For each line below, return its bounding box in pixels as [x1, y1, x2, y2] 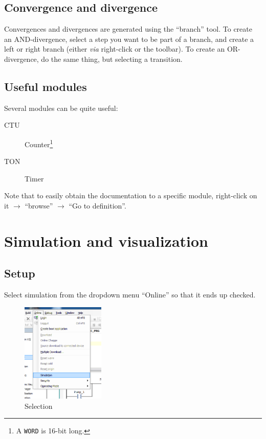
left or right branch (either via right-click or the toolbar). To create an [4, 43, 225, 54]
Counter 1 [25, 137, 53, 149]
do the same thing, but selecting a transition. [41, 53, 183, 64]
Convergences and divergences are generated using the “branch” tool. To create [4, 24, 252, 34]
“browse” [25, 200, 53, 211]
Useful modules [4, 78, 87, 94]
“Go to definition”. [69, 200, 126, 211]
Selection [25, 400, 53, 411]
